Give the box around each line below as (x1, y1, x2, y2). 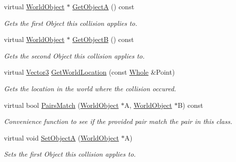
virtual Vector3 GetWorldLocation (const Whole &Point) (4, 67, 175, 77)
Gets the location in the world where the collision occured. (4, 83, 177, 93)
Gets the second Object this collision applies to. (4, 50, 145, 61)
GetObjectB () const (72, 34, 134, 44)
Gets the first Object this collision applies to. (4, 18, 138, 28)
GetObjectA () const (72, 1, 135, 11)
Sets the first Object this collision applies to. (4, 149, 136, 159)
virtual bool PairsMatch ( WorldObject (4, 100, 119, 110)
